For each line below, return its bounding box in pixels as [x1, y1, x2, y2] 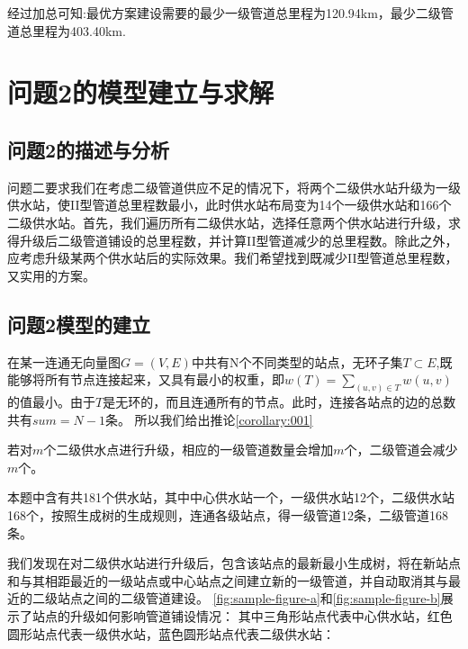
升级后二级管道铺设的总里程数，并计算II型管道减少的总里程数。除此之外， [19, 230, 458, 249]
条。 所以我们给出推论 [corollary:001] [104, 410, 313, 428]
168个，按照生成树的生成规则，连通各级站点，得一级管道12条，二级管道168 [7, 505, 448, 524]
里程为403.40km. [31, 21, 126, 40]
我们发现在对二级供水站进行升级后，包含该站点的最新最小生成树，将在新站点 [7, 554, 461, 572]
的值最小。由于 [7, 392, 95, 410]
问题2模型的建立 [7, 310, 151, 338]
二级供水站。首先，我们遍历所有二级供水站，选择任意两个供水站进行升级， [7, 212, 448, 231]
